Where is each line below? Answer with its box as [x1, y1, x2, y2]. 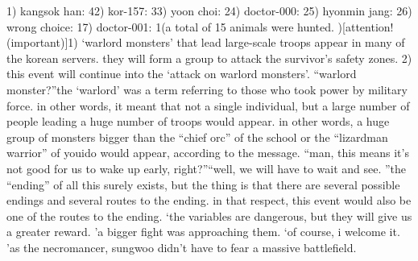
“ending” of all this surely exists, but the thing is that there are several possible [6, 176, 400, 193]
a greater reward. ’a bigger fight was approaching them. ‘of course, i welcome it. [6, 223, 400, 240]
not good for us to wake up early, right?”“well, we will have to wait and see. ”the [6, 159, 407, 176]
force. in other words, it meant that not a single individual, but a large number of [6, 97, 410, 114]
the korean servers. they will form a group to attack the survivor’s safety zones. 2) [6, 49, 412, 66]
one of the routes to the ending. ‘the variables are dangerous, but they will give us [6, 207, 412, 224]
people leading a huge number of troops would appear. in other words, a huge [6, 113, 390, 130]
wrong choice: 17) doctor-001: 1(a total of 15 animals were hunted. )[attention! [6, 18, 394, 35]
